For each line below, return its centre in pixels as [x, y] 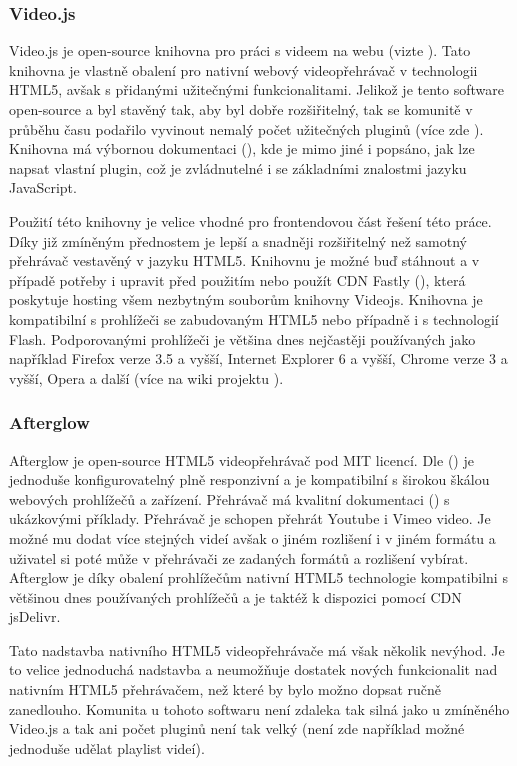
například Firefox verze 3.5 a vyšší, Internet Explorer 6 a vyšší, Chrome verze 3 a [258, 358]
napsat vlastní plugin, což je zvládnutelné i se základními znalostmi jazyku [238, 167]
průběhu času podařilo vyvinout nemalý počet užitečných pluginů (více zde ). [246, 128]
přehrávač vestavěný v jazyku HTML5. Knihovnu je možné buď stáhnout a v [244, 260]
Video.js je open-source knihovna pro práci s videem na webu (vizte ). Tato [240, 50]
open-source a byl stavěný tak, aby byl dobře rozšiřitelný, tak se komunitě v [241, 109]
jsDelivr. [35, 616]
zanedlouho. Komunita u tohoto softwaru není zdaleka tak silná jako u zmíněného [259, 708]
